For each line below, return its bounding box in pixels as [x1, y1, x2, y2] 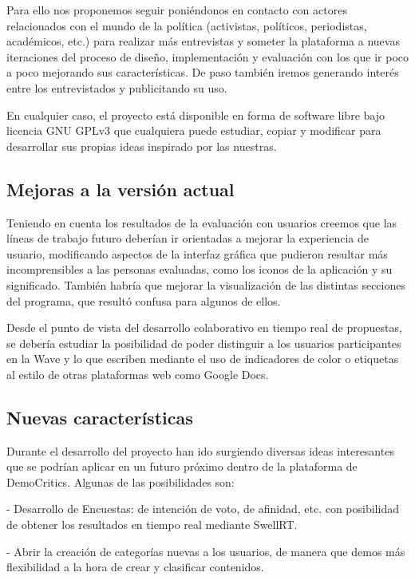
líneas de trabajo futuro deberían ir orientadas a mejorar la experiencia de [6, 230, 369, 247]
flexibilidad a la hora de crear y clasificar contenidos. [6, 558, 264, 575]
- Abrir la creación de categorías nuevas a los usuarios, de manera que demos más [6, 543, 405, 559]
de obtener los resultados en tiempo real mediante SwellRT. [6, 516, 298, 533]
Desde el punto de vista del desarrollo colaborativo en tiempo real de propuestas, [6, 319, 402, 336]
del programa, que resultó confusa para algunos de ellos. [6, 292, 281, 309]
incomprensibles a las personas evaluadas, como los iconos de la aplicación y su [6, 261, 393, 278]
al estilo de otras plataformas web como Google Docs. [6, 365, 269, 382]
